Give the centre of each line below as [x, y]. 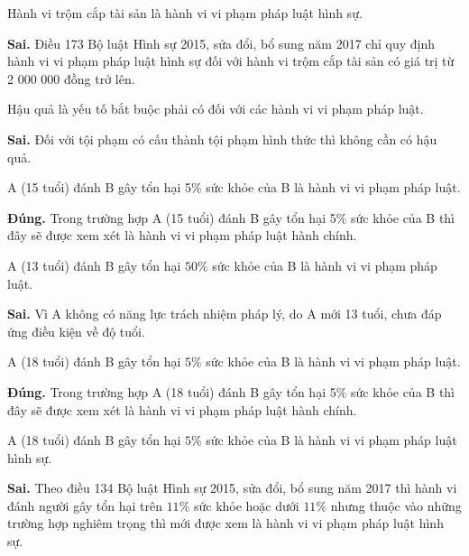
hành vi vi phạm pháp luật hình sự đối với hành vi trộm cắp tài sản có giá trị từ [231, 61]
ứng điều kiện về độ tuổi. [76, 331]
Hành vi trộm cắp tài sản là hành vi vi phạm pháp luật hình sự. [185, 13]
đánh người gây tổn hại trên [85, 505]
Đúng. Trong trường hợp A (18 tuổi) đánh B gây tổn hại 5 [172, 391]
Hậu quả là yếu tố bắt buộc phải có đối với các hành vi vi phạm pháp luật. [216, 109]
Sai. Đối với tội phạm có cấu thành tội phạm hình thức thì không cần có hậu [222, 139]
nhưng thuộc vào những [396, 505]
